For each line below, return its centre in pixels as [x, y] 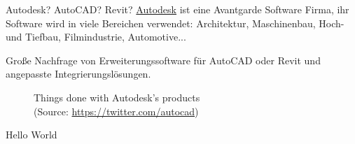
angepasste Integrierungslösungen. [78, 74]
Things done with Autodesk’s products [117, 97]
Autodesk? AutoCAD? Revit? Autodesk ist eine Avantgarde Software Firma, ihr [177, 9]
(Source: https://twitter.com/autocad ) [116, 111]
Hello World [32, 135]
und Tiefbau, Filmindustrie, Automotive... [96, 37]
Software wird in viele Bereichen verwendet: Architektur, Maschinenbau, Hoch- [175, 23]
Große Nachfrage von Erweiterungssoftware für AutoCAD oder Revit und [163, 60]
